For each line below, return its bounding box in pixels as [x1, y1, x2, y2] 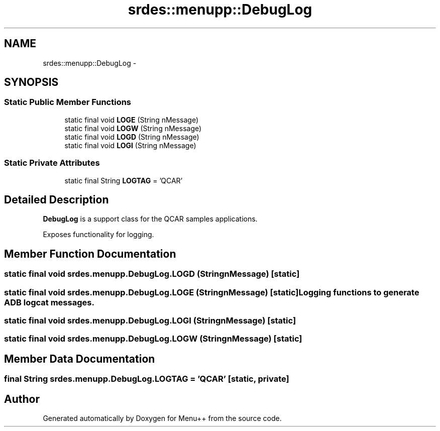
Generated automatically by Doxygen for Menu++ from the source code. [43, 414, 282, 423]
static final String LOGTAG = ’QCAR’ [64, 176, 183, 185]
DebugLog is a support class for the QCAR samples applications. [43, 214, 258, 224]
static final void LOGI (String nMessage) [64, 141, 196, 150]
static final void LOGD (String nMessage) [64, 132, 199, 141]
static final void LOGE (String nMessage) [64, 115, 199, 124]
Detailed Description [4, 193, 109, 206]
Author [4, 392, 40, 405]
